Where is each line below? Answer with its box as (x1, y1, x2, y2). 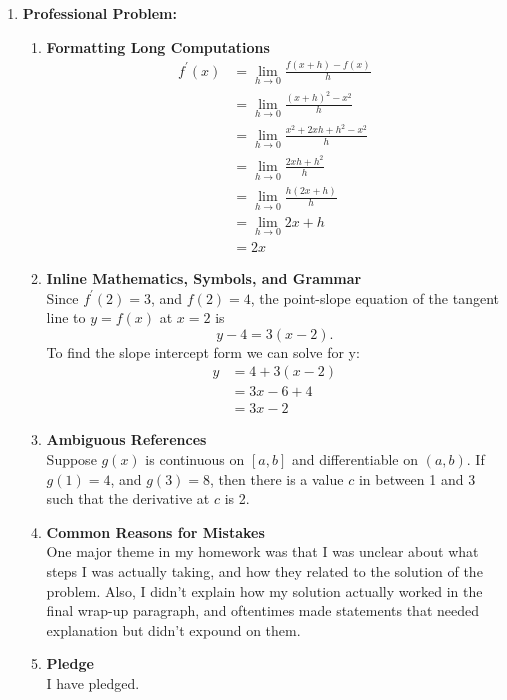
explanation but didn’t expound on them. (46, 619, 301, 640)
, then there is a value (210, 468, 344, 489)
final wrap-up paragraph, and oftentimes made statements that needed (46, 600, 480, 621)
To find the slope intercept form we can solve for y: (46, 341, 360, 362)
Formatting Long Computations (46, 36, 270, 57)
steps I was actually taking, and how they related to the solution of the (46, 561, 483, 581)
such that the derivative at (46, 488, 210, 509)
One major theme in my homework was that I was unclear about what (46, 541, 479, 562)
